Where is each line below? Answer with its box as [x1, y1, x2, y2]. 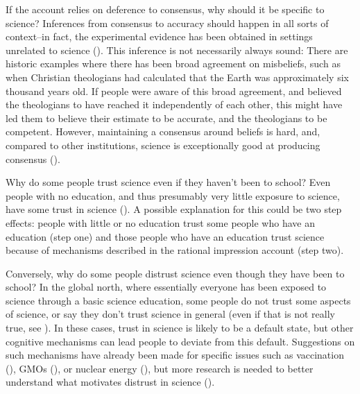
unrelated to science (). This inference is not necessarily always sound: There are [6, 42, 348, 57]
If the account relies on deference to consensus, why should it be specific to [6, 2, 325, 16]
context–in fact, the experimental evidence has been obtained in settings [6, 29, 313, 44]
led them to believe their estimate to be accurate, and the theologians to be [6, 110, 327, 125]
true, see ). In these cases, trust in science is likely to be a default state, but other [6, 320, 354, 335]
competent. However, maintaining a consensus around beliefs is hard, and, [6, 124, 320, 139]
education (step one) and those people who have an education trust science [6, 229, 325, 243]
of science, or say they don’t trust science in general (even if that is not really [6, 307, 335, 321]
